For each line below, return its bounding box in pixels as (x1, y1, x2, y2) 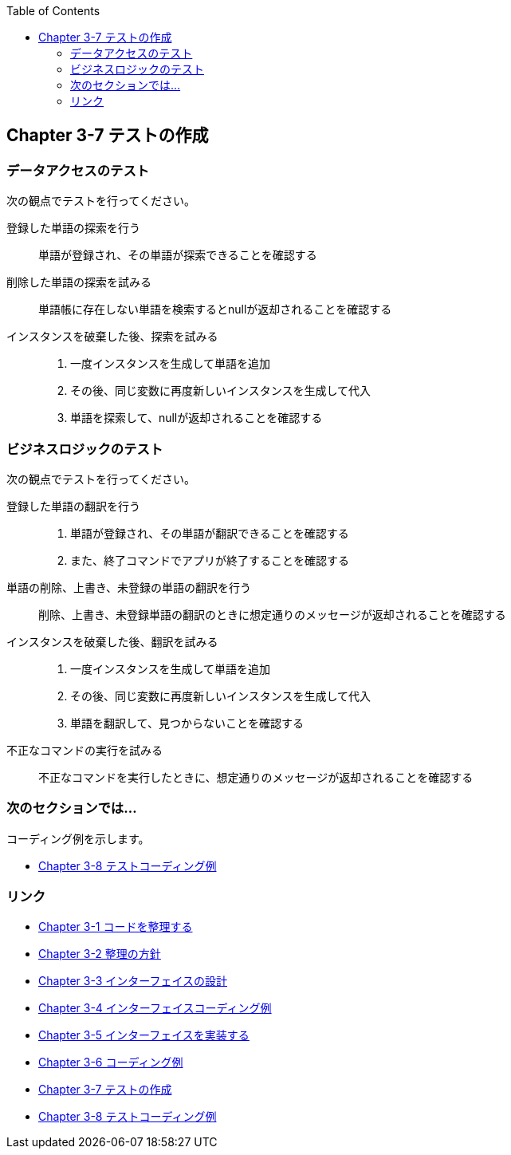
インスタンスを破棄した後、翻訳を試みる (6, 634, 218, 648)
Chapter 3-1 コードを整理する (38, 920, 193, 934)
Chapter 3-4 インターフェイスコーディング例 (38, 1001, 272, 1015)
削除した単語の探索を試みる (6, 275, 151, 290)
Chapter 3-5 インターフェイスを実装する (38, 1028, 250, 1043)
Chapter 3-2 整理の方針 (38, 947, 161, 961)
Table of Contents (6, 4, 100, 18)
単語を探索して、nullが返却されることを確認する (70, 411, 323, 425)
